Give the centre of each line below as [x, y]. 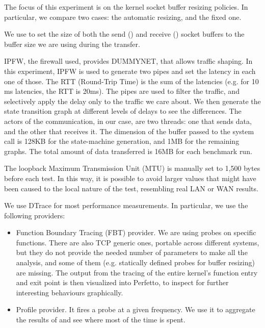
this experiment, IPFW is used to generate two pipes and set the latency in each [130, 71]
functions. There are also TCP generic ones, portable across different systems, [138, 242]
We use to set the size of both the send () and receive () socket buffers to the [124, 34]
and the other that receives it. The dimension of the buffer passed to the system [129, 131]
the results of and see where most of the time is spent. [101, 320]
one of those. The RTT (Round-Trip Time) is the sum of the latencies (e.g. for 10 [131, 81]
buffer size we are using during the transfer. [72, 44]
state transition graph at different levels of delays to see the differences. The [123, 111]
